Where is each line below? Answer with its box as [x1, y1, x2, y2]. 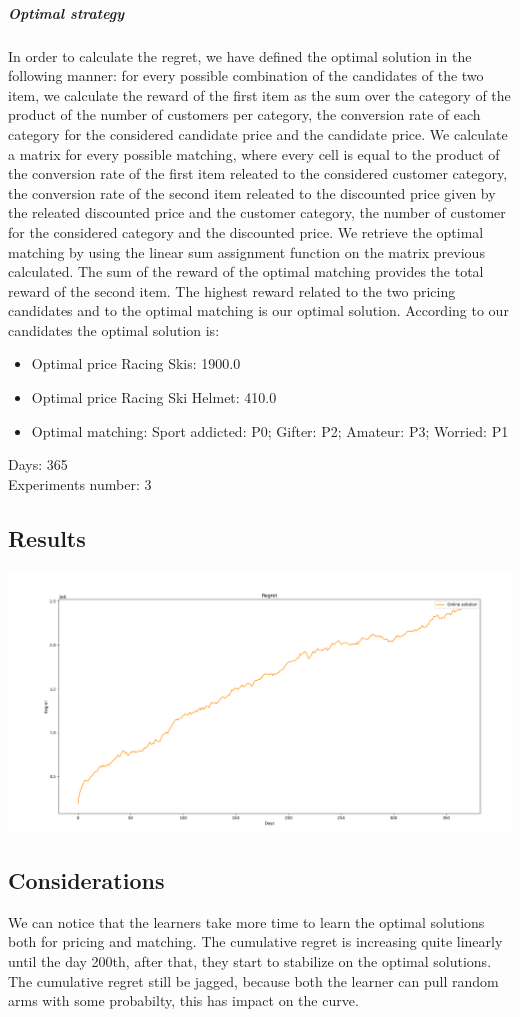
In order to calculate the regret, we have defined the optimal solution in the [8, 45, 472, 66]
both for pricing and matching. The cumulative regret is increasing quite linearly [8, 931, 503, 952]
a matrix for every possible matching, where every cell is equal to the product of [8, 143, 500, 164]
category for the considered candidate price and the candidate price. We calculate [8, 123, 508, 144]
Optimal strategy [8, 2, 125, 23]
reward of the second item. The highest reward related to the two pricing [8, 280, 456, 301]
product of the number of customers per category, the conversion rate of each [8, 104, 481, 125]
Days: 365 [8, 454, 68, 475]
